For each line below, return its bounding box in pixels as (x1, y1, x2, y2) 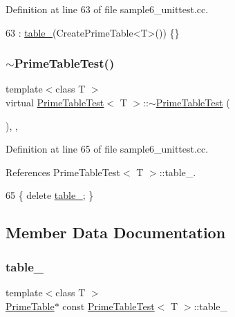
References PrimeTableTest (6, 164, 120, 179)
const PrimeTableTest (62, 298, 155, 313)
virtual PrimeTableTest (6, 95, 104, 109)
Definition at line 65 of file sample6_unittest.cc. (6, 142, 209, 156)
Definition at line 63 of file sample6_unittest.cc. (6, 2, 209, 16)
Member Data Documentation (6, 222, 226, 243)
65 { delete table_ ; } (6, 188, 94, 202)
